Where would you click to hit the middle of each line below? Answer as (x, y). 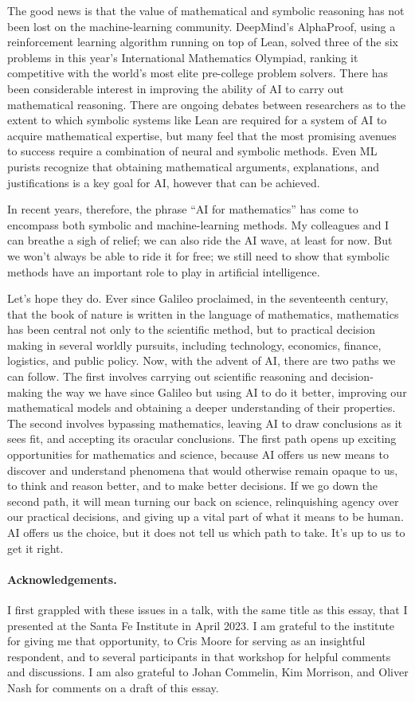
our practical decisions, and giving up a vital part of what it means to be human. (206, 517)
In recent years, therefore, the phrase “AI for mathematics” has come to (183, 209)
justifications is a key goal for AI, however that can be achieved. (164, 182)
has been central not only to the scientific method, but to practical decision (191, 329)
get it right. (35, 548)
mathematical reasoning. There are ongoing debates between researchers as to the (206, 104)
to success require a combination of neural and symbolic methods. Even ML (192, 151)
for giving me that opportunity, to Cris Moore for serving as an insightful (186, 641)
